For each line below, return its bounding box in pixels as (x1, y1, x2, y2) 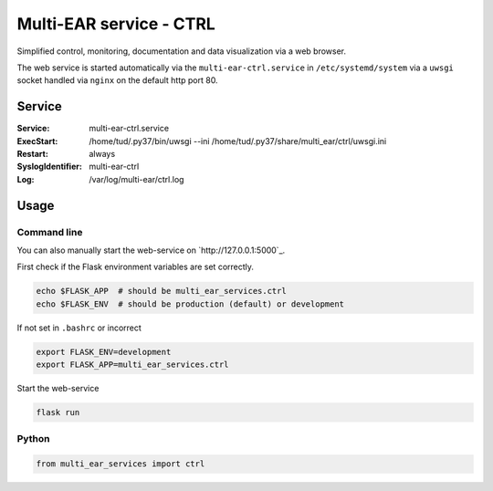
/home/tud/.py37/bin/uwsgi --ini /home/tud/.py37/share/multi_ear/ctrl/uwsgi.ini (89, 135, 387, 146)
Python (16, 433, 50, 445)
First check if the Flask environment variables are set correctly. (16, 261, 255, 273)
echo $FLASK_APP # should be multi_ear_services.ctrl (36, 286, 287, 297)
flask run (36, 407, 80, 418)
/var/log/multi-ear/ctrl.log (89, 173, 184, 184)
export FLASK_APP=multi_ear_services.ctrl (36, 360, 229, 370)
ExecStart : (16, 135, 58, 146)
